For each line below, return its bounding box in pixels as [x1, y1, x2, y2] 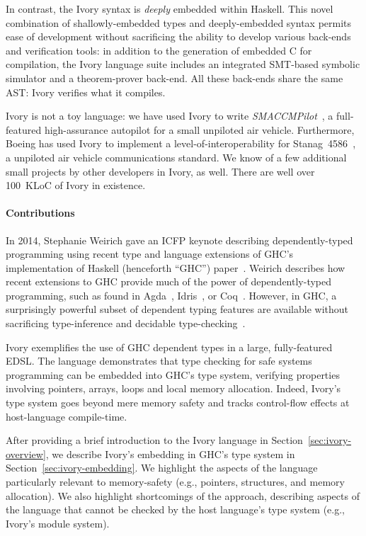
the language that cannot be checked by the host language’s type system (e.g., [6, 502, 345, 517]
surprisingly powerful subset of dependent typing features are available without [6, 302, 349, 317]
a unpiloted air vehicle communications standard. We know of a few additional [6, 149, 347, 164]
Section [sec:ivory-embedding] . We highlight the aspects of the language [6, 460, 318, 475]
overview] [6, 446, 46, 461]
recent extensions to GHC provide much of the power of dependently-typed [6, 274, 332, 289]
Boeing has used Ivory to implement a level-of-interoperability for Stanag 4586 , [6, 136, 356, 151]
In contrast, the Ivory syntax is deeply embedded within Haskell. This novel [6, 1, 333, 16]
